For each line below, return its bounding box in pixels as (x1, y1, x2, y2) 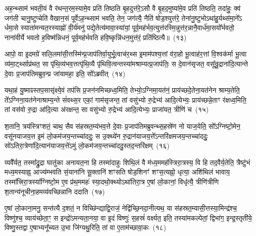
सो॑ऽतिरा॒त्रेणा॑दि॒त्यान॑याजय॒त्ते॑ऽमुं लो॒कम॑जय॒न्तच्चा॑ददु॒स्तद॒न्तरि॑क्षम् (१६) (4, 140, 170, 151)
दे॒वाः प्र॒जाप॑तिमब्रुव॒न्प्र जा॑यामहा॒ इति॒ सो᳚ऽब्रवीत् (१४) (4, 68, 125, 78)
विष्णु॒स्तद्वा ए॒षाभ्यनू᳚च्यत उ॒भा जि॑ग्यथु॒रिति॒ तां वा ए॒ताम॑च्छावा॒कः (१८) (4, 222, 166, 233)
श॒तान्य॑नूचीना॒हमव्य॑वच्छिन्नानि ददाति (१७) (4, 186, 105, 196)
